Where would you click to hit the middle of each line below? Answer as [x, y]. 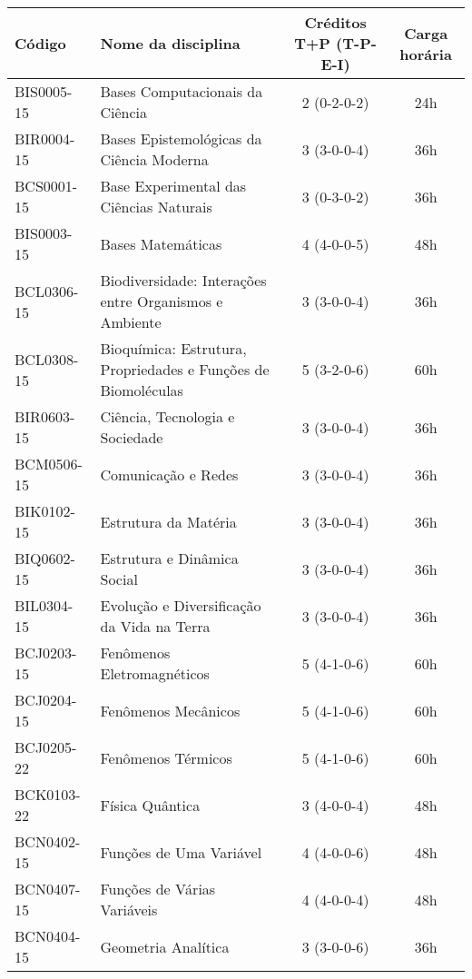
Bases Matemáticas [161, 243]
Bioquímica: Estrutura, [173, 348]
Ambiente [131, 322]
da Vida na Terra [155, 626]
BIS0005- [44, 91]
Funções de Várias [158, 889]
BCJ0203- [46, 653]
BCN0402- [48, 841]
